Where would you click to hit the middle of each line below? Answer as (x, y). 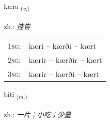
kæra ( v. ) (17, 7)
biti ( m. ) (16, 95)
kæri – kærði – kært (63, 46)
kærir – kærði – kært (64, 74)
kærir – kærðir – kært (66, 60)
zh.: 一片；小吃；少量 (38, 114)
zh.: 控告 (17, 26)
